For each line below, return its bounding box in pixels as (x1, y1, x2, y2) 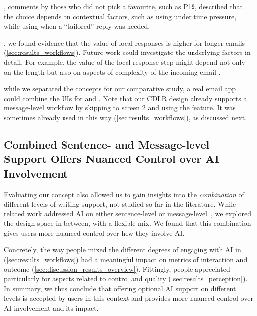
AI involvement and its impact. (4, 303, 99, 313)
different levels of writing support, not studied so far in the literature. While (4, 199, 236, 209)
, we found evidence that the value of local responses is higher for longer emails (4, 37, 245, 48)
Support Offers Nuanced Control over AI (4, 151, 219, 166)
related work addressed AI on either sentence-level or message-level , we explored (4, 208, 251, 218)
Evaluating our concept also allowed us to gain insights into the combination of (4, 189, 244, 199)
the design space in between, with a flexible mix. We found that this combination (4, 218, 251, 228)
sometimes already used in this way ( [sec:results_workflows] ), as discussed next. (4, 112, 247, 122)
